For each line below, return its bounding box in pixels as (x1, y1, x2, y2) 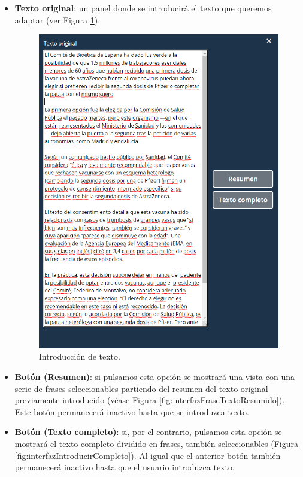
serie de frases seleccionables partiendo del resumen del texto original (14, 382, 268, 394)
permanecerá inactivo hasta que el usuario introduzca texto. (14, 461, 235, 473)
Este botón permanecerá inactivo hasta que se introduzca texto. (14, 405, 249, 418)
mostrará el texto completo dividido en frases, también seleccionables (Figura (14, 437, 299, 449)
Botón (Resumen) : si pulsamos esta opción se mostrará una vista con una (14, 370, 295, 382)
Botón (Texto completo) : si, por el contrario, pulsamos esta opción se (14, 425, 282, 438)
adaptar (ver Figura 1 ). (14, 13, 101, 26)
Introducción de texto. (38, 350, 120, 363)
